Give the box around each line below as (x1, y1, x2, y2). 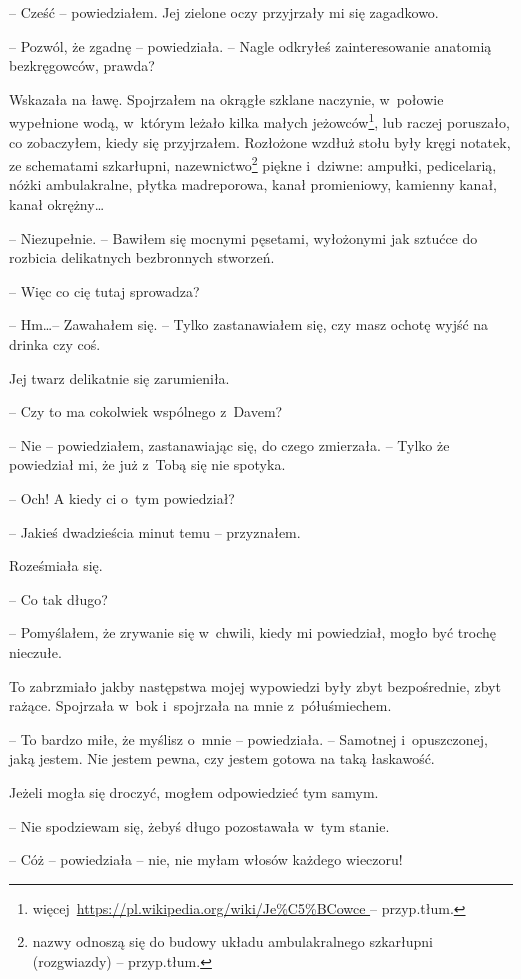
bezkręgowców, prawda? (9, 55, 155, 76)
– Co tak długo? (9, 588, 108, 609)
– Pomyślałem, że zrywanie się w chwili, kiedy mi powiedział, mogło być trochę (9, 622, 496, 643)
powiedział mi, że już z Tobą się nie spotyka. (9, 454, 286, 475)
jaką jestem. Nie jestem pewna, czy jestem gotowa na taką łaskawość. (9, 748, 435, 769)
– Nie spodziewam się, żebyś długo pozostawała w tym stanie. (9, 815, 390, 836)
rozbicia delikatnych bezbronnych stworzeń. (9, 247, 275, 268)
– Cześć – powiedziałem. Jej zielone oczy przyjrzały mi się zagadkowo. (9, 2, 439, 22)
